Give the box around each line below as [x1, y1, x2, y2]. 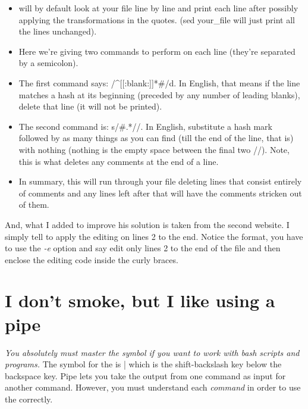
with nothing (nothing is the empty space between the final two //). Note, [18, 143, 290, 155]
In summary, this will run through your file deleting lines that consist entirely [18, 175, 302, 188]
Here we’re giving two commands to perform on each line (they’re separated [18, 45, 296, 57]
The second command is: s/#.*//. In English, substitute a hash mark [18, 120, 272, 132]
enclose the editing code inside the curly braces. [5, 253, 178, 266]
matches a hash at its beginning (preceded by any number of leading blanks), [18, 88, 300, 101]
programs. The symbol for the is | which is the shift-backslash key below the [5, 358, 282, 370]
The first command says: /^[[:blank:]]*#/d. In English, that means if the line [18, 76, 300, 89]
